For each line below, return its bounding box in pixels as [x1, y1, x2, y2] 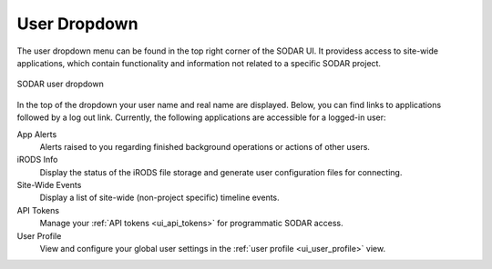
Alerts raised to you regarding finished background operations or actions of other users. [39, 141, 371, 152]
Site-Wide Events [16, 180, 82, 191]
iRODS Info [16, 154, 58, 165]
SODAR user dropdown [16, 78, 104, 90]
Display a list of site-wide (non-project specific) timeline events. [39, 192, 280, 204]
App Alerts [16, 128, 57, 140]
